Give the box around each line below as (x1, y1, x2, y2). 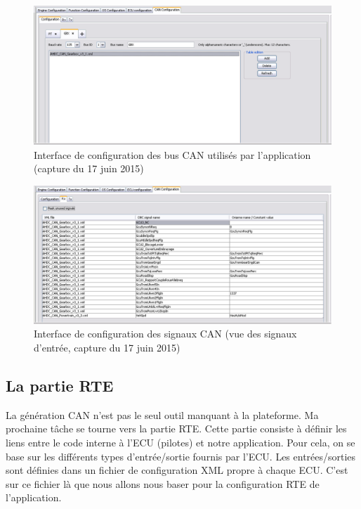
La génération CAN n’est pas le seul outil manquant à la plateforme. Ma (6, 407, 319, 422)
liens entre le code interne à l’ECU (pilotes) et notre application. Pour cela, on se (6, 434, 355, 449)
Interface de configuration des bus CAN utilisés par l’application (34, 147, 311, 162)
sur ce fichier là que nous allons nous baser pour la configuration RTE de (6, 476, 320, 491)
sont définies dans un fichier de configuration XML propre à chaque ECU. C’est (6, 463, 348, 477)
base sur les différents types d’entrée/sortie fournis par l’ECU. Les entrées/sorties (6, 449, 356, 463)
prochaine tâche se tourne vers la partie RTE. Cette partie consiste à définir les (6, 421, 347, 436)
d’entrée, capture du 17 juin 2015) (34, 340, 180, 354)
